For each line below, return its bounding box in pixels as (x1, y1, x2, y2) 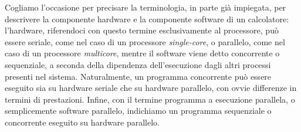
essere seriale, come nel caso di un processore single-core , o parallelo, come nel (5, 35, 285, 48)
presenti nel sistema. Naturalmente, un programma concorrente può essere (5, 70, 272, 82)
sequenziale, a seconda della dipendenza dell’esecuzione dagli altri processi (5, 58, 271, 70)
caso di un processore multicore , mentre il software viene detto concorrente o (5, 47, 280, 59)
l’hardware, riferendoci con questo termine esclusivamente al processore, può (5, 24, 279, 36)
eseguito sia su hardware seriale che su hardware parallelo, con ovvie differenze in (5, 82, 297, 94)
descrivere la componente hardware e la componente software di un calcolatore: (5, 12, 289, 25)
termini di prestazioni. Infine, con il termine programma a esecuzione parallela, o (5, 93, 295, 105)
